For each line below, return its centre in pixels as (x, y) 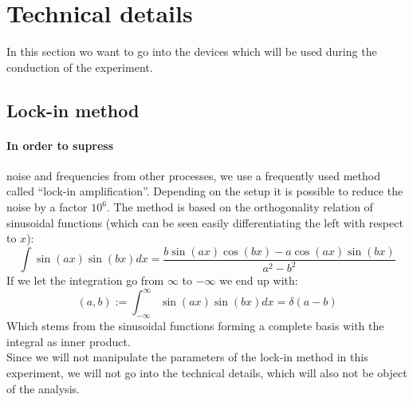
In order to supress (60, 145)
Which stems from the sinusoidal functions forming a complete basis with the (195, 326)
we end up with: (259, 280)
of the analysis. (43, 388)
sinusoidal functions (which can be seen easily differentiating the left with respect (205, 222)
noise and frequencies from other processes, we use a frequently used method (193, 175)
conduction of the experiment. (80, 67)
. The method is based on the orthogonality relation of (240, 207)
